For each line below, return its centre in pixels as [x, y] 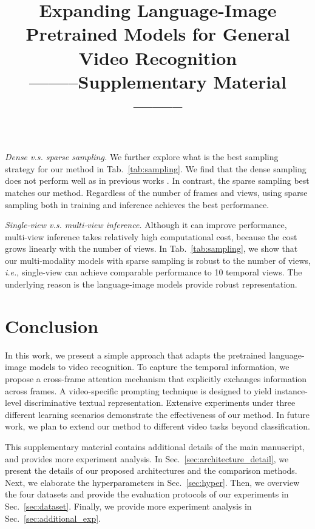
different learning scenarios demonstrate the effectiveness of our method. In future [157, 414]
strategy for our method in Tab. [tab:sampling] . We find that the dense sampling [156, 168]
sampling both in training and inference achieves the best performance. [137, 204]
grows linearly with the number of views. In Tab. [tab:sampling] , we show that [151, 248]
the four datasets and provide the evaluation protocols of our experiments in [147, 494]
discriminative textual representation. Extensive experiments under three [160, 403]
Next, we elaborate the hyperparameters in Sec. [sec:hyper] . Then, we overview [152, 482]
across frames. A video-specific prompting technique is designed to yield [138, 390]
